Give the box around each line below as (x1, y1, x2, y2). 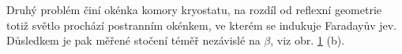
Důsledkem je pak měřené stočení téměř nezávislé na (6, 32, 261, 49)
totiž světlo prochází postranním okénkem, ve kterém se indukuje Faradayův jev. (6, 16, 397, 33)
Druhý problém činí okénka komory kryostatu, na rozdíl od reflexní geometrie (6, 2, 382, 17)
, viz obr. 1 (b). (270, 32, 345, 49)
